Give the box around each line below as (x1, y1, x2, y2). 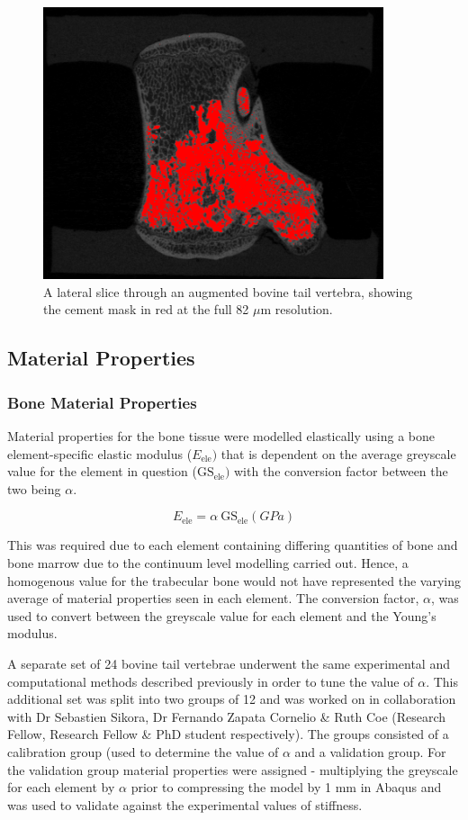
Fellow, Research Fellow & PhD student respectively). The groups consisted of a (7, 725, 449, 743)
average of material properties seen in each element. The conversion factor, (7, 589, 419, 608)
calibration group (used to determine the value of (7, 742, 279, 761)
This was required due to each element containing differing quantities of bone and (7, 536, 458, 554)
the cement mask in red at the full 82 (43, 300, 249, 319)
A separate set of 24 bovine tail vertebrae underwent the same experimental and (7, 653, 450, 672)
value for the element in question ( (7, 462, 197, 481)
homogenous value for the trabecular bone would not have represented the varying (7, 571, 462, 590)
